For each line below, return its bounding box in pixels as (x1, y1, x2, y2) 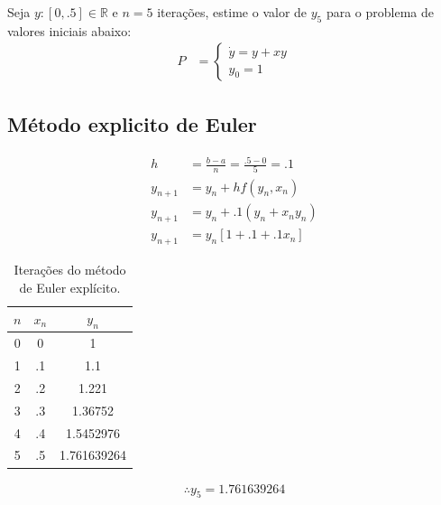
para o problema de (326, 3, 435, 21)
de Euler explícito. (19, 277, 121, 296)
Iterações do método (14, 259, 126, 278)
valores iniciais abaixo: (7, 21, 132, 40)
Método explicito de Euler (7, 109, 257, 137)
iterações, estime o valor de (157, 3, 308, 21)
